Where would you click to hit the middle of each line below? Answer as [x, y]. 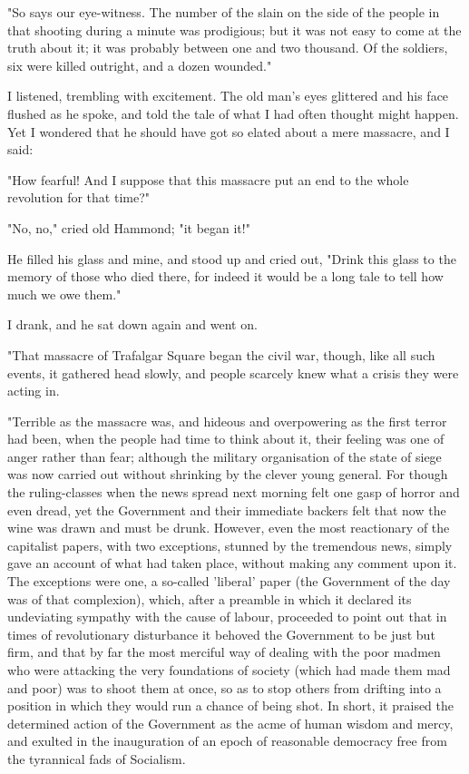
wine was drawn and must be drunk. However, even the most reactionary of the [229, 528]
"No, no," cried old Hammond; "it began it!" [129, 227]
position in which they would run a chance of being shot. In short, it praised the [231, 705]
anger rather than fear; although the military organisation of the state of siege [225, 456]
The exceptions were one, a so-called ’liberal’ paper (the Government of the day [229, 581]
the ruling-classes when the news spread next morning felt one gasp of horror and [234, 492]
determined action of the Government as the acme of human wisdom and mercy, [230, 723]
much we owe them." [64, 294]
